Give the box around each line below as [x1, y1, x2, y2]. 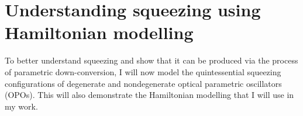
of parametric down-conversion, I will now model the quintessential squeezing [5, 65, 281, 78]
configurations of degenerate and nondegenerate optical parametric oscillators [5, 77, 282, 89]
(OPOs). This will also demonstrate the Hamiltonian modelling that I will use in [5, 89, 294, 101]
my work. [5, 100, 38, 112]
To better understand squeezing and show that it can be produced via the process [5, 54, 298, 66]
